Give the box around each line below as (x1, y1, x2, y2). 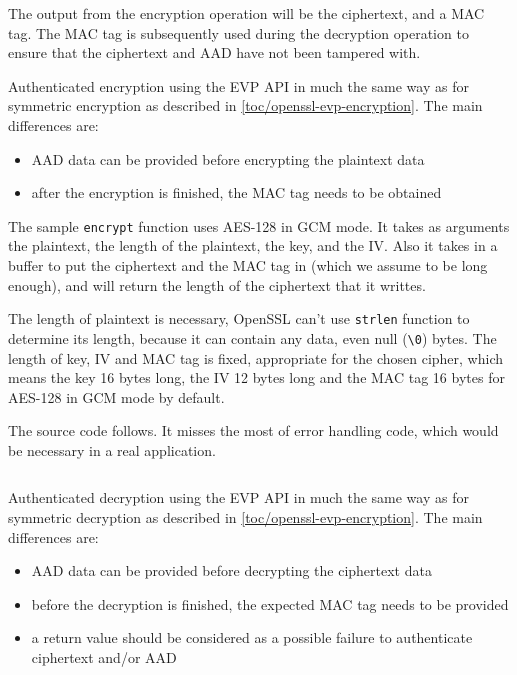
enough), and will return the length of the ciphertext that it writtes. (8, 274, 426, 295)
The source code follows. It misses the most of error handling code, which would (8, 420, 499, 441)
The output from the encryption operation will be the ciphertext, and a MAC (8, 3, 485, 23)
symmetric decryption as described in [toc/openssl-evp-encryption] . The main (8, 507, 483, 528)
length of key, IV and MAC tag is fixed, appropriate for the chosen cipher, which (8, 347, 503, 368)
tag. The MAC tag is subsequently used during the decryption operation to (8, 22, 469, 43)
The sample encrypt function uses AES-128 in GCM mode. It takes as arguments (8, 215, 510, 236)
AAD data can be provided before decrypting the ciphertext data (31, 560, 432, 581)
